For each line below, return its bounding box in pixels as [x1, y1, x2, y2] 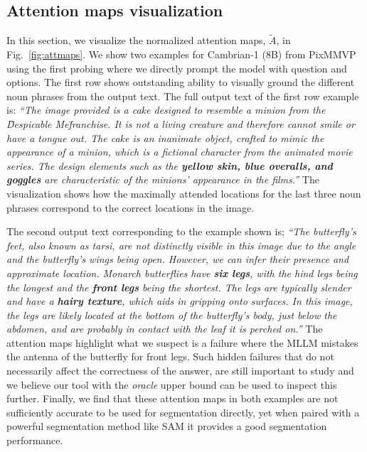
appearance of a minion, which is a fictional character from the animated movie [6, 144, 353, 159]
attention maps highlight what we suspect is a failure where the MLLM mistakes [6, 335, 358, 350]
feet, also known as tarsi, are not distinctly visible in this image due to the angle [6, 237, 356, 252]
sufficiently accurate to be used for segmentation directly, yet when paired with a [6, 404, 360, 419]
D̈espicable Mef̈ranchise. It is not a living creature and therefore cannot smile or [6, 116, 355, 131]
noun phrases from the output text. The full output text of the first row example [6, 88, 359, 103]
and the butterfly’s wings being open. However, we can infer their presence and [6, 252, 349, 267]
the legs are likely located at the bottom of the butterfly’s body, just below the [6, 307, 337, 322]
